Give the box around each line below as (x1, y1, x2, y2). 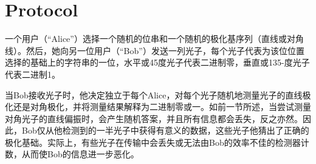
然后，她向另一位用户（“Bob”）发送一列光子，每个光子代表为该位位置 (26, 44, 304, 56)
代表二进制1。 (5, 67, 60, 80)
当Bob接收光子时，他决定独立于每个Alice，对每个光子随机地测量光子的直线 (5, 88, 303, 101)
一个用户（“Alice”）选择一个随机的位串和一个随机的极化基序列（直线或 (5, 32, 287, 45)
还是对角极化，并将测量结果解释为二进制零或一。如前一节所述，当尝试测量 (13, 100, 311, 113)
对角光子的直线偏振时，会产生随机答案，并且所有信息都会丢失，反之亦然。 (5, 112, 303, 125)
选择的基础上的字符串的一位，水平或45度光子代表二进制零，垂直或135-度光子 (5, 56, 310, 69)
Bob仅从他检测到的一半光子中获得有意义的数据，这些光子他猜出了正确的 (21, 124, 309, 137)
